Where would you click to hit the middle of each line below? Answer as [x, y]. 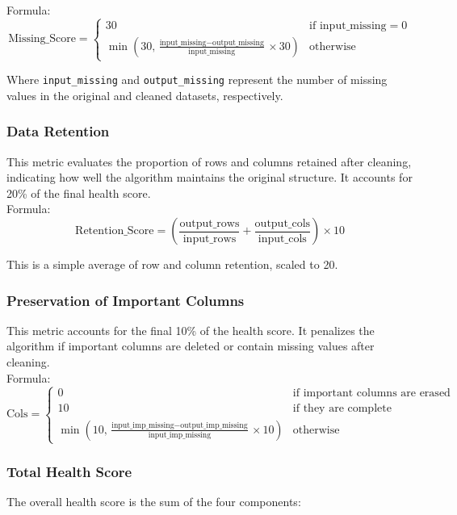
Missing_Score [42, 39]
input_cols [282, 239]
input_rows [210, 239]
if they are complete [342, 409]
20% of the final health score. [79, 193]
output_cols [283, 223]
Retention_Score [115, 231]
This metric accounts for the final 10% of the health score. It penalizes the [191, 330]
